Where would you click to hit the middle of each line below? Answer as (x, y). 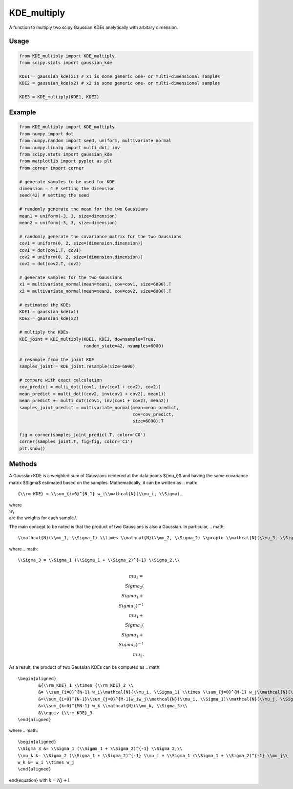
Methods (23, 464)
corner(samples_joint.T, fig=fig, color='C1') (76, 442)
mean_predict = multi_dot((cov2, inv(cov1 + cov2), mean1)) (93, 394)
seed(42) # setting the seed (54, 195)
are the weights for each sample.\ (43, 518)
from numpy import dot (46, 134)
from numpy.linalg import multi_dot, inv (70, 147)
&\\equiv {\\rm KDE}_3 (65, 713)
